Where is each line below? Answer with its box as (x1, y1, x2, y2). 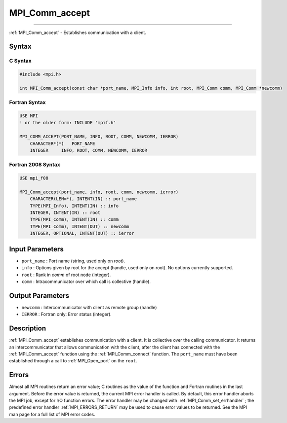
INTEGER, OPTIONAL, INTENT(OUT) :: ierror (30, 231, 134, 236)
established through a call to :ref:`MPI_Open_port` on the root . (9, 358, 137, 364)
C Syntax (9, 57, 32, 64)
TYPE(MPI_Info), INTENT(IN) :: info (30, 203, 119, 209)
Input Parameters (9, 245, 64, 253)
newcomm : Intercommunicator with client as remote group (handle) (21, 304, 157, 310)
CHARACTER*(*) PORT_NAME (30, 141, 96, 146)
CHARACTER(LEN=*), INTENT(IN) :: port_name (30, 196, 137, 202)
